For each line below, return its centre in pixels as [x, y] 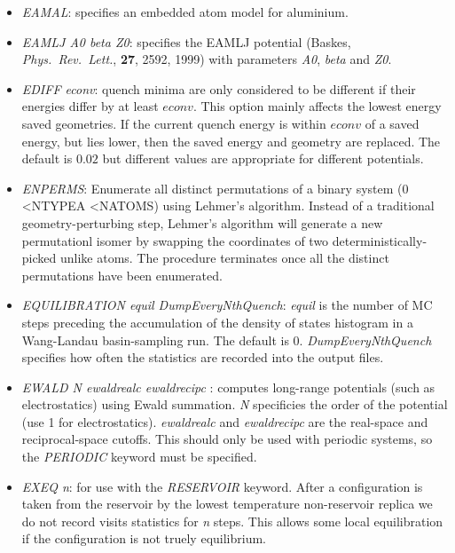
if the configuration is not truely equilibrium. [144, 538]
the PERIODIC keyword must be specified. [139, 457]
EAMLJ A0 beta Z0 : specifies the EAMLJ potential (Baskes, [186, 41]
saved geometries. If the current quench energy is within [174, 123]
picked [39, 258]
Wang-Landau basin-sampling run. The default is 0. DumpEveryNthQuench [227, 340]
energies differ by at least [90, 106]
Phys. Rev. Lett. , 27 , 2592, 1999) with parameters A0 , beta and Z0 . [207, 59]
